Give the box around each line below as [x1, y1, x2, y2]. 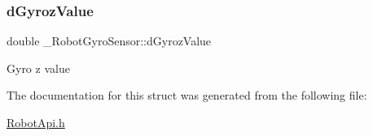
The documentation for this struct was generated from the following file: [7, 87, 367, 104]
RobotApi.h [7, 114, 65, 130]
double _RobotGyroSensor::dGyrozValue [7, 32, 212, 49]
